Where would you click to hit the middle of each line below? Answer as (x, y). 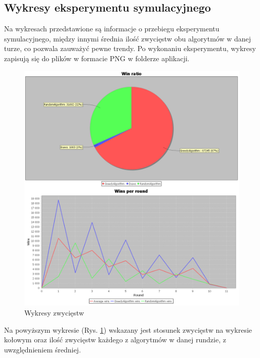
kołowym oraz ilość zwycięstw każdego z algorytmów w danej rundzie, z (115, 340)
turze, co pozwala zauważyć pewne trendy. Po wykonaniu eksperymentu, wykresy (130, 48)
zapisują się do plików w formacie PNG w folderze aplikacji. (97, 58)
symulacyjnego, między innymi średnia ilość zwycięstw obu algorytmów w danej (128, 38)
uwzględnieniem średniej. (42, 349)
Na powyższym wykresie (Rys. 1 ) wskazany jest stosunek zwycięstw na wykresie (128, 329)
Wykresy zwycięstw (54, 313)
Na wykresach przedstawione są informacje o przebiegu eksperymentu (112, 29)
